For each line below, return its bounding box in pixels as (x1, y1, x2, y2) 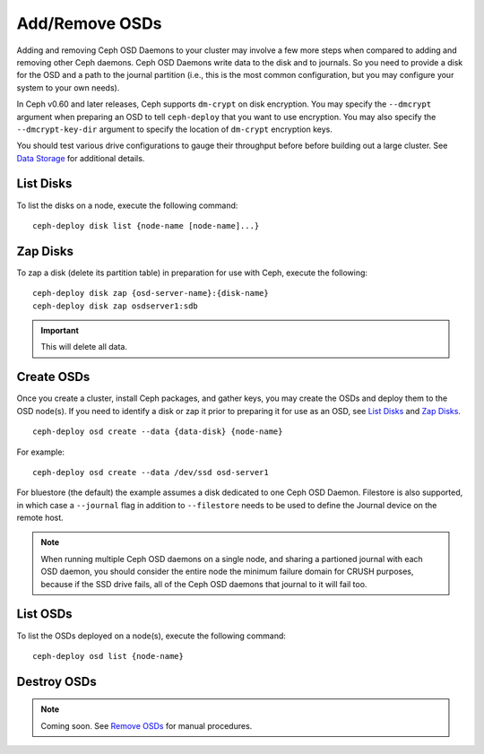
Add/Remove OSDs (16, 13, 162, 33)
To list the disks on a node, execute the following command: (16, 200, 238, 211)
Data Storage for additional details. (16, 152, 145, 163)
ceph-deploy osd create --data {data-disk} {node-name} (32, 427, 283, 437)
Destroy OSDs (16, 673, 98, 689)
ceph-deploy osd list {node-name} (32, 651, 184, 661)
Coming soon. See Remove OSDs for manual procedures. (40, 720, 253, 731)
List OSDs (16, 606, 73, 622)
